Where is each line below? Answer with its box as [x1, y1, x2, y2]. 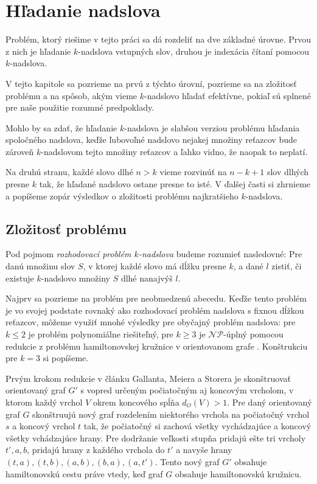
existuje [5, 271, 34, 284]
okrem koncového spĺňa [92, 395, 179, 408]
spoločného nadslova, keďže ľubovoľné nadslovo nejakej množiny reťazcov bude [5, 133, 297, 146]
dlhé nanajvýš [120, 271, 173, 284]
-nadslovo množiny [41, 271, 110, 284]
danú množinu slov [5, 260, 75, 272]
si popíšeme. [43, 351, 89, 364]
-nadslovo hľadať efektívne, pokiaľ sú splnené [144, 89, 312, 102]
